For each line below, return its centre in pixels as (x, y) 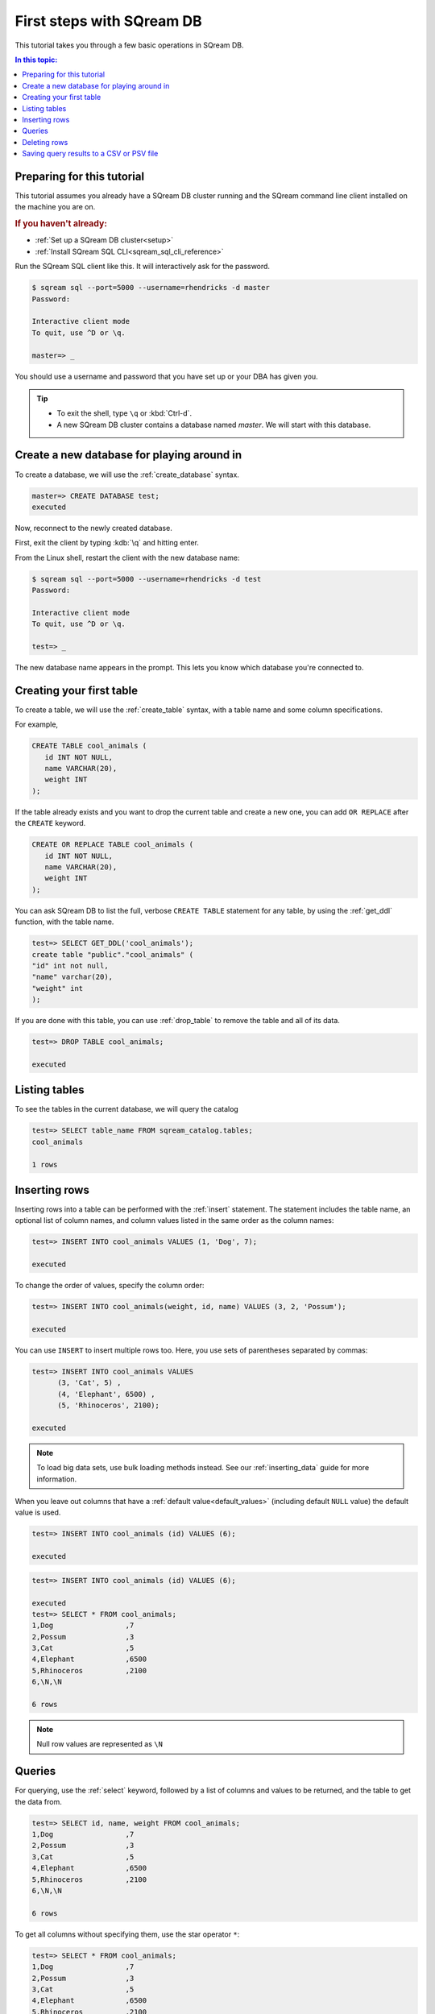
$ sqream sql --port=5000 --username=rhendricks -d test (147, 579)
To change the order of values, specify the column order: (110, 1286)
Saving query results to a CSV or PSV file (90, 154)
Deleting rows (45, 142)
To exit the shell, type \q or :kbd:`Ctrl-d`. (124, 413)
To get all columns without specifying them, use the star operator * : (127, 1934)
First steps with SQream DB (109, 21)
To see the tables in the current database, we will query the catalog (127, 1109)
